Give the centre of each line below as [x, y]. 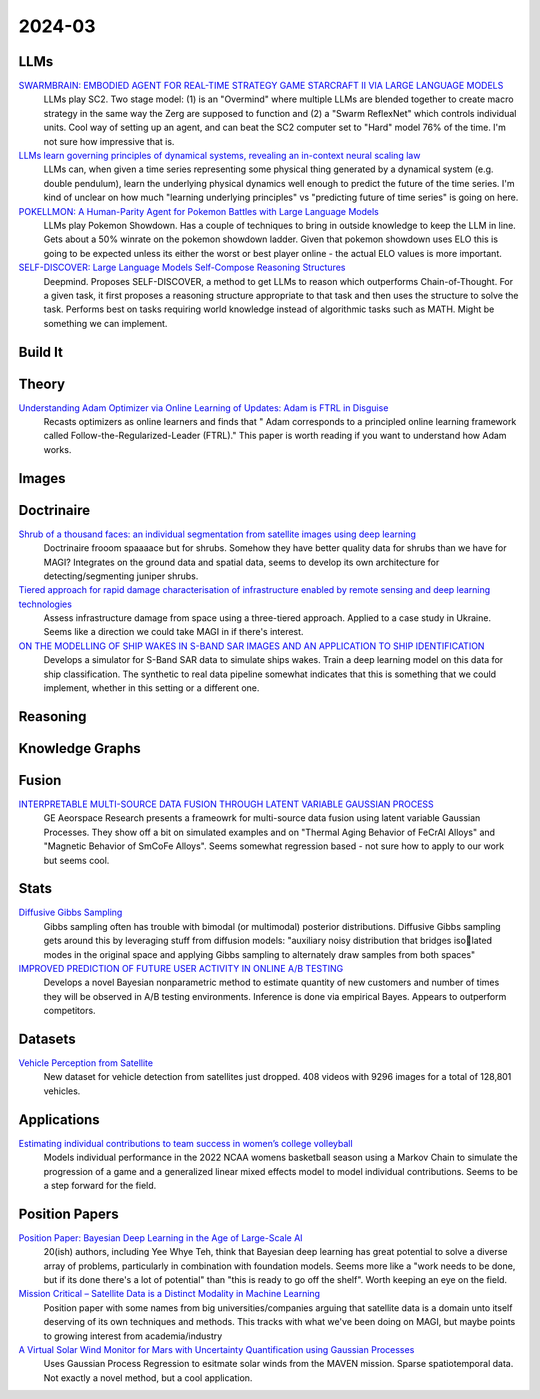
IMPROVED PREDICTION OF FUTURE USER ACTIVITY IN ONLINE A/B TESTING [181, 968]
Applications [59, 1119]
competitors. [69, 1011]
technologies [45, 604]
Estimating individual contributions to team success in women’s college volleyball [186, 1143]
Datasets [47, 1038]
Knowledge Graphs [80, 748]
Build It [41, 351]
